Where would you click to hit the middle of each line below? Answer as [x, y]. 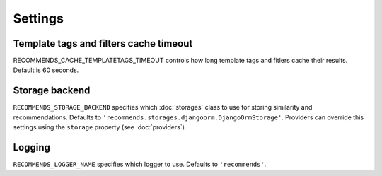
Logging [32, 147]
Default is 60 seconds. [46, 70]
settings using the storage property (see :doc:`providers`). [100, 127]
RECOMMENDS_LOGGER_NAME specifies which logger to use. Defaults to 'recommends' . [140, 164]
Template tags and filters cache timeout [103, 43]
